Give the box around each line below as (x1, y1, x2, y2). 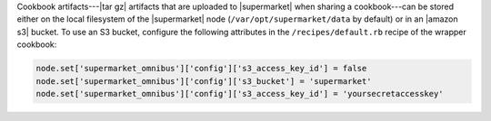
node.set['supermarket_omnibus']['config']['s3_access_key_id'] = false (35, 63, 367, 74)
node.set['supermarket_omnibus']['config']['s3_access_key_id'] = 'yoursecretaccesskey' (35, 88, 445, 98)
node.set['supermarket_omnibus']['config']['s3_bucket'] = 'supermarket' (35, 76, 372, 86)
